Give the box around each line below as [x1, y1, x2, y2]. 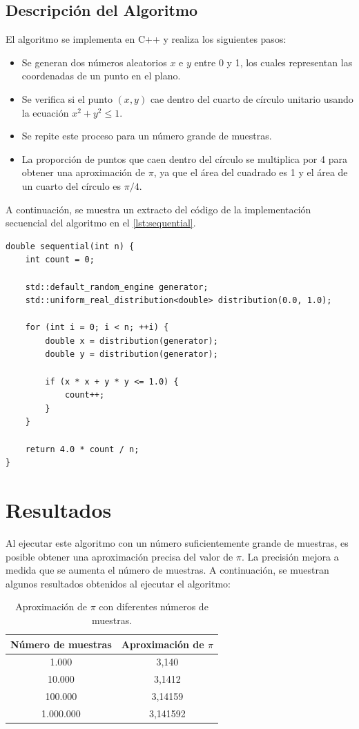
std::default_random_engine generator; [25, 282, 208, 292]
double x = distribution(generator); [45, 336, 218, 346]
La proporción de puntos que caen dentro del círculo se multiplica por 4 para [21, 151, 347, 166]
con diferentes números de [99, 599, 208, 614]
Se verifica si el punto [21, 91, 113, 106]
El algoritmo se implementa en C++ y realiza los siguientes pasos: [6, 32, 287, 46]
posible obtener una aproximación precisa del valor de [6, 549, 233, 563]
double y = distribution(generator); [45, 349, 218, 360]
